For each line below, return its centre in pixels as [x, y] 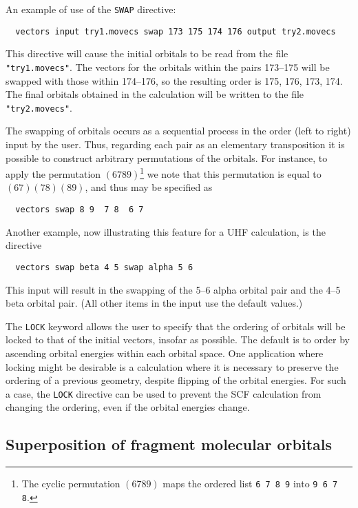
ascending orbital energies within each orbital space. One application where [165, 353]
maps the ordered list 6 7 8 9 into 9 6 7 [250, 484]
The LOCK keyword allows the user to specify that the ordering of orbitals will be [176, 326]
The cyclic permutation [71, 484]
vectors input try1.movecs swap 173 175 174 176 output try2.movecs [176, 31]
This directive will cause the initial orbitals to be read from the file [147, 53]
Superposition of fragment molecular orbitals [169, 444]
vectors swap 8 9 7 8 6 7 [80, 210]
